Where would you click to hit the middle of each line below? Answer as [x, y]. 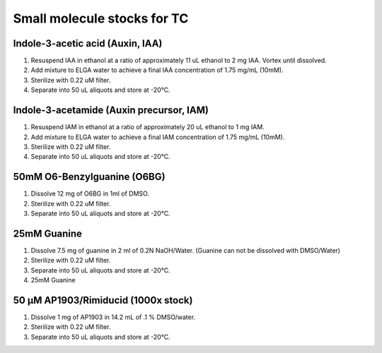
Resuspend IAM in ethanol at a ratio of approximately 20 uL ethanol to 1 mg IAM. [147, 127]
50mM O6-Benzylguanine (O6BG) [89, 177]
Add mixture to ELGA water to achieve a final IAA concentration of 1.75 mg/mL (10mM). [157, 70]
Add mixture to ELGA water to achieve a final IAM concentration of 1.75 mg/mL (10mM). [158, 137]
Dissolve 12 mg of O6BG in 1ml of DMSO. [90, 193]
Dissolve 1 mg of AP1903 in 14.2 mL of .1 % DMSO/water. [113, 317]
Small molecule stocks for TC [101, 18]
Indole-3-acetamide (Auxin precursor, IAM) [111, 110]
